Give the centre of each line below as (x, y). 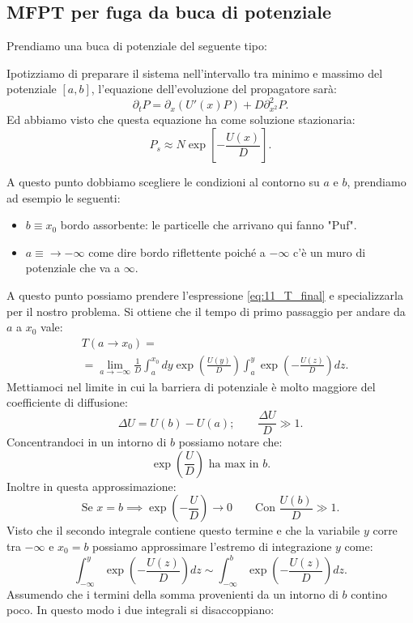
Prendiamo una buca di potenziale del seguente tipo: (137, 46)
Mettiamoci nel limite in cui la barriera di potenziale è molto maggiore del (191, 386)
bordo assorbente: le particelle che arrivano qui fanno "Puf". (209, 225)
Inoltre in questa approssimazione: (92, 486)
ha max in (234, 464)
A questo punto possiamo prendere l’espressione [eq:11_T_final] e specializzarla (205, 295)
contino (369, 593)
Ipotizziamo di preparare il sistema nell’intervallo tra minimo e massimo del (195, 73)
